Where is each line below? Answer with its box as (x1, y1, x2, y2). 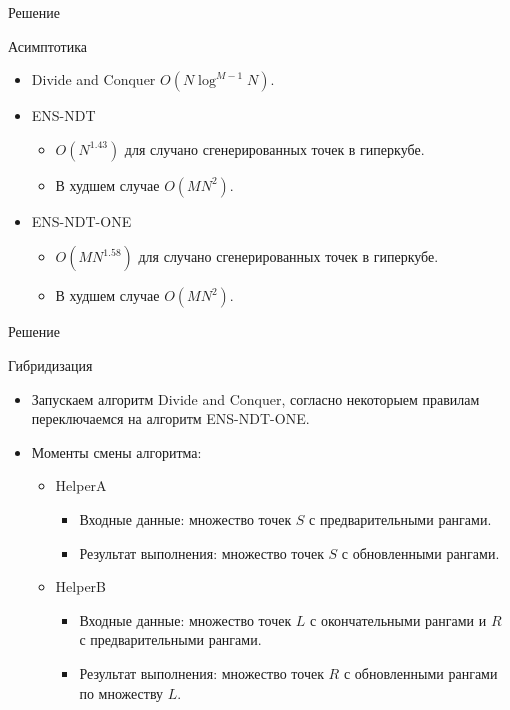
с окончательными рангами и (310, 609, 487, 630)
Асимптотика (8, 35, 87, 56)
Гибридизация (8, 354, 93, 375)
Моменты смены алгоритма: (31, 441, 202, 462)
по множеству (79, 682, 164, 703)
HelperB (55, 576, 106, 597)
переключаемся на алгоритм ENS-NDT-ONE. (31, 408, 310, 429)
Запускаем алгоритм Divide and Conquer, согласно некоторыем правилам (31, 388, 480, 409)
